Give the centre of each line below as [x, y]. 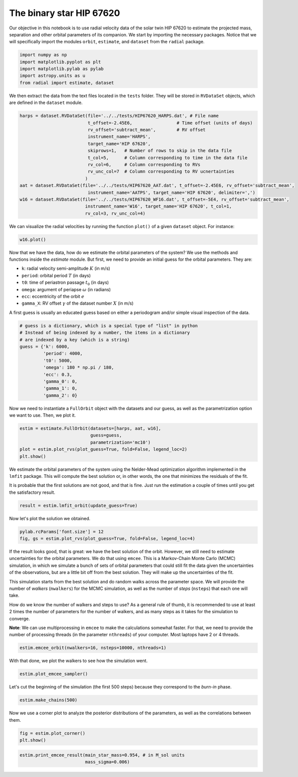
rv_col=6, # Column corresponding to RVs [144, 165]
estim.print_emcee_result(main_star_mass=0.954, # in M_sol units [102, 755]
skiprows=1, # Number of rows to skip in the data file [160, 151]
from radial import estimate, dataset [67, 83]
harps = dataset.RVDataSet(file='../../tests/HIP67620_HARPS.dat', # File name [119, 116]
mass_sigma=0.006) [108, 762]
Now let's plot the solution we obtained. [50, 518]
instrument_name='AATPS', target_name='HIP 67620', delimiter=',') [172, 192]
